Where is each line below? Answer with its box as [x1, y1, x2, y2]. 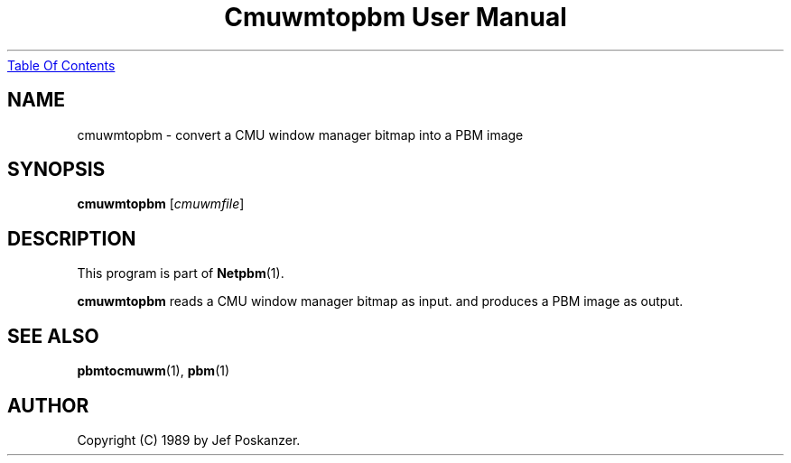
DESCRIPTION [7, 227, 136, 250]
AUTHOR [7, 394, 89, 417]
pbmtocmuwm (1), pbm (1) [77, 363, 230, 379]
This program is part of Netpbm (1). [77, 265, 284, 282]
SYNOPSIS [7, 158, 106, 181]
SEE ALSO [7, 324, 99, 347]
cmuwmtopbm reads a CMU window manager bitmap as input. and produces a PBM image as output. [77, 293, 684, 310]
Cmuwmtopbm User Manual [224, 2, 567, 32]
